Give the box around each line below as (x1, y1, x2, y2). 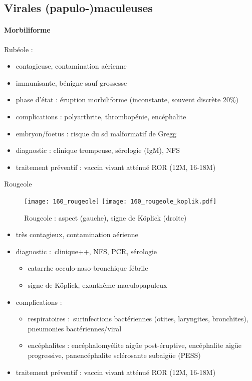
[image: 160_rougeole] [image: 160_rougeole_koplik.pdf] (24, 198, 217, 205)
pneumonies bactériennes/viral (28, 323, 122, 333)
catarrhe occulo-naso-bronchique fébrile (28, 263, 148, 273)
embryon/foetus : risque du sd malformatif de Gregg (16, 128, 176, 138)
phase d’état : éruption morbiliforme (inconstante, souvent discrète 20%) (16, 94, 238, 105)
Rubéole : (4, 44, 33, 54)
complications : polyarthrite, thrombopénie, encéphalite (16, 111, 186, 121)
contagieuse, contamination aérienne (16, 61, 127, 71)
